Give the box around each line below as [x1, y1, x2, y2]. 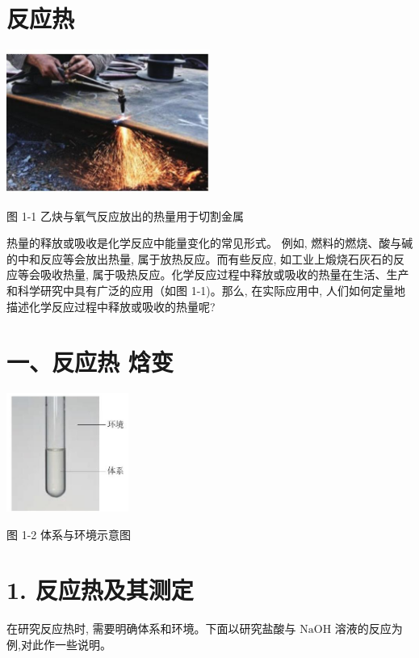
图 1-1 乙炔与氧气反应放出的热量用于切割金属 [6, 207, 244, 224]
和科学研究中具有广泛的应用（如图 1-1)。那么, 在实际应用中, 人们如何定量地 [6, 282, 405, 299]
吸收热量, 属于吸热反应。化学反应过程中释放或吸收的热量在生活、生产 [40, 266, 409, 283]
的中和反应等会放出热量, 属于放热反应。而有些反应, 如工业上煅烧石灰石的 [6, 250, 394, 267]
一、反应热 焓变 [6, 345, 174, 378]
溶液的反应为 [334, 620, 403, 637]
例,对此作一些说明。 [6, 635, 111, 652]
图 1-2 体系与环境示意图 [6, 525, 131, 542]
